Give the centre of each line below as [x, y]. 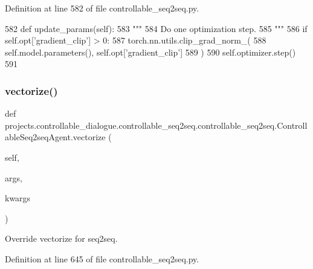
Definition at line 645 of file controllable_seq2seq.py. [102, 258]
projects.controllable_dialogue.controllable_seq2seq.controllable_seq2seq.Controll [156, 125]
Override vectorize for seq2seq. [61, 238]
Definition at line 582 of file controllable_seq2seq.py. [102, 8]
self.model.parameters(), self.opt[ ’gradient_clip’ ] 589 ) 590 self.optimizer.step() [150, 52]
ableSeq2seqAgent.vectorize [55, 137]
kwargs [18, 198]
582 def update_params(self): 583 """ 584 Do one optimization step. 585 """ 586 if [156, 28]
